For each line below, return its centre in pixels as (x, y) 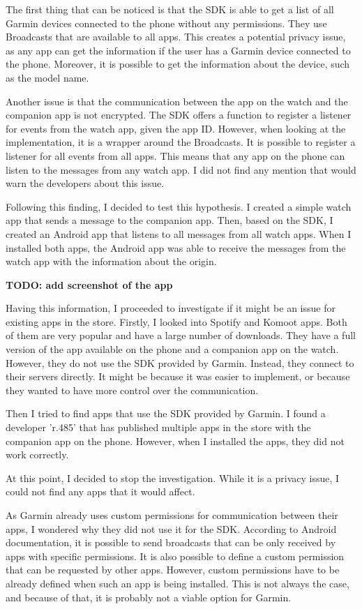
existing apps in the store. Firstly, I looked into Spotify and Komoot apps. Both (176, 321)
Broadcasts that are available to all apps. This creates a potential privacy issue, (176, 37)
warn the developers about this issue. (85, 183)
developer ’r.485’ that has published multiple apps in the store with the (158, 427)
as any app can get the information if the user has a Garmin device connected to (178, 50)
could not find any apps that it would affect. (100, 491)
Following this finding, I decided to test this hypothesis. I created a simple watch (179, 206)
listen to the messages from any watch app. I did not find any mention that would (181, 169)
